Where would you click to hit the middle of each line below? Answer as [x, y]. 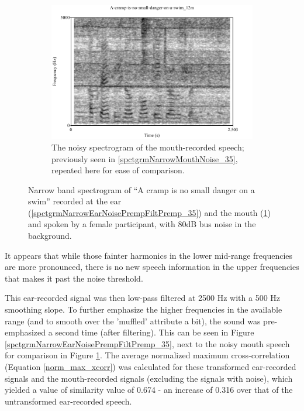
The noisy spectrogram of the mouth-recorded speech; [148, 147]
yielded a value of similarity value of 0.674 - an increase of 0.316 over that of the [149, 390]
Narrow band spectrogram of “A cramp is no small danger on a [141, 189]
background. [50, 236]
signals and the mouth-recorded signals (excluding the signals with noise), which [149, 378]
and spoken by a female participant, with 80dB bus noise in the [142, 224]
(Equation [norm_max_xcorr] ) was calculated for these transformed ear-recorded [151, 367]
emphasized [25, 332]
